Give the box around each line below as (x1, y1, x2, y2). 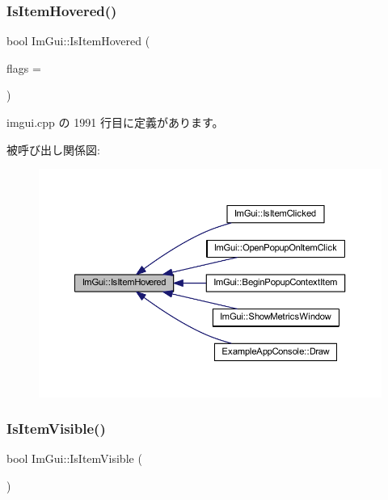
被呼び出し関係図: (6, 141, 100, 158)
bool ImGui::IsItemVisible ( (6, 450, 142, 467)
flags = (6, 59, 41, 76)
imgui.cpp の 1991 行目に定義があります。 (6, 114, 224, 130)
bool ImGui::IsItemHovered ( (6, 32, 150, 49)
